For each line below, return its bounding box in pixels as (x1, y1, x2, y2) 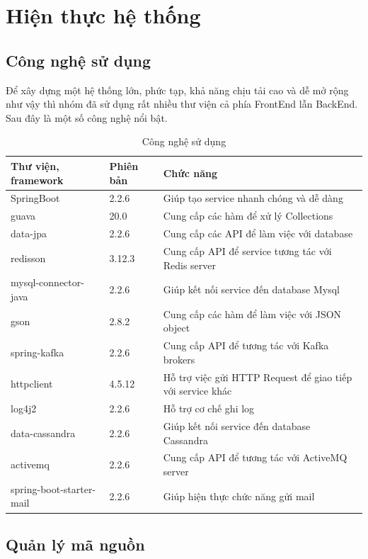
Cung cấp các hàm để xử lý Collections (163, 208, 333, 223)
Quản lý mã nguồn (6, 533, 145, 555)
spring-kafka (11, 345, 64, 360)
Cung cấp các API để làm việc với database (163, 226, 353, 241)
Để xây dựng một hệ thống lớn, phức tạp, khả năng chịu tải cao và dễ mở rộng (6, 82, 349, 97)
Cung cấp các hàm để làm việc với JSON (163, 306, 342, 321)
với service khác (163, 383, 232, 398)
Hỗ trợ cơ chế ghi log (163, 401, 255, 416)
